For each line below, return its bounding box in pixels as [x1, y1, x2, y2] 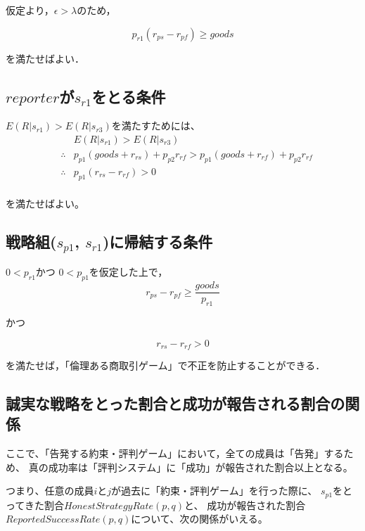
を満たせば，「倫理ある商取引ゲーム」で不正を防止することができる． [6, 357, 326, 372]
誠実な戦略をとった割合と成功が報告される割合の [6, 392, 345, 414]
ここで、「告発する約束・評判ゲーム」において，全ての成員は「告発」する [6, 446, 344, 461]
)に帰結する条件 [102, 230, 213, 252]
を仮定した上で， [89, 264, 168, 279]
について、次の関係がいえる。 [131, 511, 268, 526]
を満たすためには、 [111, 118, 200, 133]
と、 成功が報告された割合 [184, 497, 306, 512]
